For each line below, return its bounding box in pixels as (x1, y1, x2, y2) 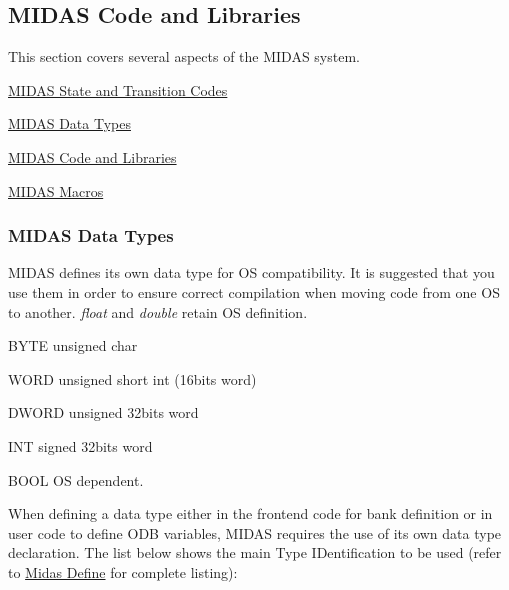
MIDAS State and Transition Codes (8, 79, 228, 100)
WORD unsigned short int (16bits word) (8, 368, 257, 389)
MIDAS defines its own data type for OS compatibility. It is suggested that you (8, 262, 495, 283)
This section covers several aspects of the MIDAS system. (8, 46, 360, 67)
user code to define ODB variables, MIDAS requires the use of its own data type (8, 522, 502, 543)
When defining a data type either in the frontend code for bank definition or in (8, 503, 493, 524)
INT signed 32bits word (8, 435, 153, 456)
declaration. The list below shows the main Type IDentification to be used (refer (8, 542, 502, 563)
